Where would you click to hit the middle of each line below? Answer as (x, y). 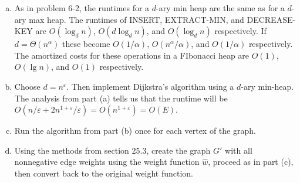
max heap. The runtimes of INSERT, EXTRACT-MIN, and (136, 19)
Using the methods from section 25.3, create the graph (112, 150)
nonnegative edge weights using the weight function (107, 162)
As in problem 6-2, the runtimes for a (82, 8)
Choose (27, 86)
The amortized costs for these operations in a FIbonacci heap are (132, 55)
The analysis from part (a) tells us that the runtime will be (121, 98)
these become (86, 44)
